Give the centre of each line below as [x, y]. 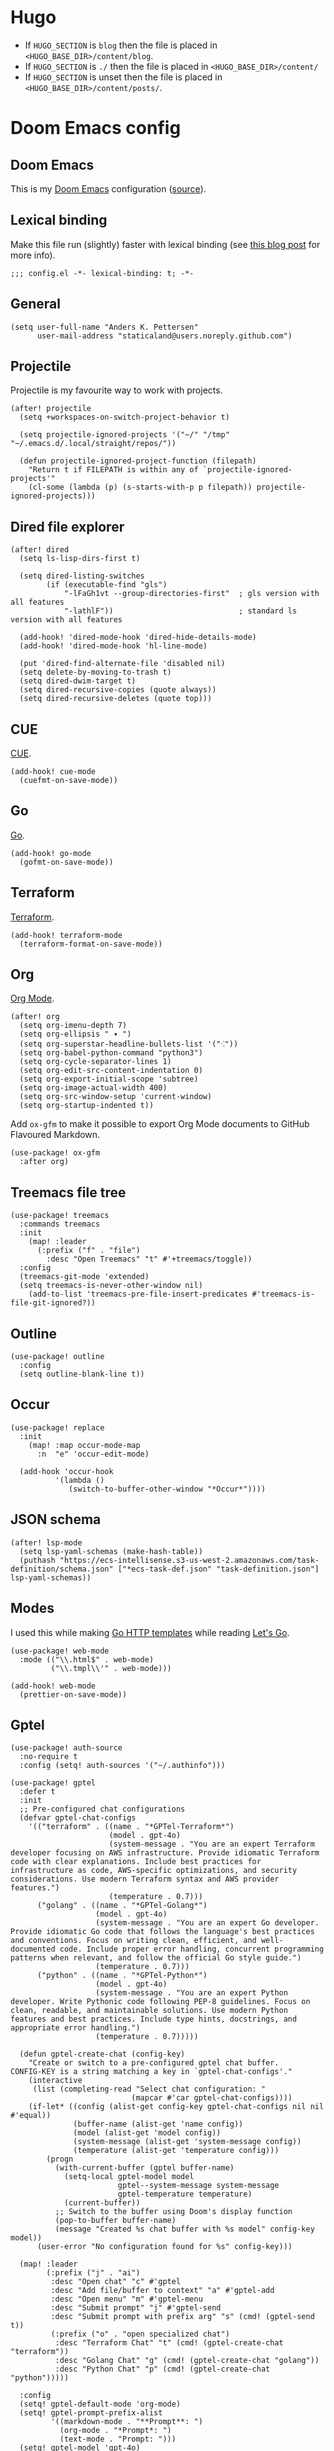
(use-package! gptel [53, 1783]
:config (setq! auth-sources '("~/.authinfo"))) [122, 1766]
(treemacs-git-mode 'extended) [84, 1277]
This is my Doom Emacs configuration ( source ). [108, 188]
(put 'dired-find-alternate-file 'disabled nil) [122, 664]
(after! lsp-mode [46, 1542]
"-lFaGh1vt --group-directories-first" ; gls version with [191, 594]
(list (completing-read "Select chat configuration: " [149, 2089]
